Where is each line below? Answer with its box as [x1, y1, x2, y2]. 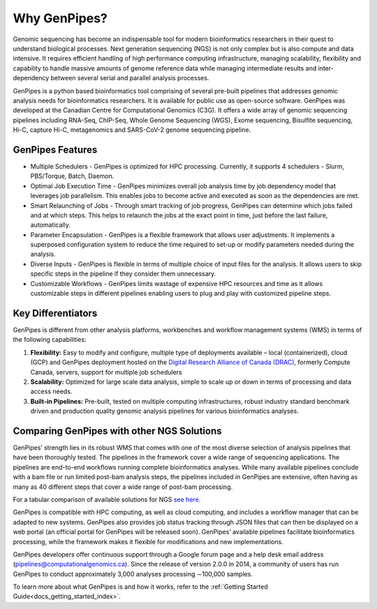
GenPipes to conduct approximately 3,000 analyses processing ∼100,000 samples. [13, 569, 253, 578]
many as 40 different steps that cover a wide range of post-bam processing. [13, 482, 233, 491]
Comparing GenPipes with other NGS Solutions [13, 425, 223, 437]
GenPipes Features [13, 144, 98, 156]
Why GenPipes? [13, 10, 108, 26]
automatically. [30, 220, 71, 230]
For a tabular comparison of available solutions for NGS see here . [13, 495, 201, 504]
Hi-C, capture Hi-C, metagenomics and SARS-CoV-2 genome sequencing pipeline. [13, 126, 251, 134]
